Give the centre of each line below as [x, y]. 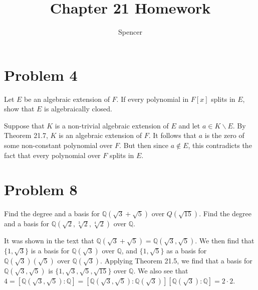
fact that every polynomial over [52, 155]
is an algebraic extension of [100, 135]
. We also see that [161, 271]
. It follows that [173, 135]
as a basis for [187, 251]
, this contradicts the [220, 145]
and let [189, 125]
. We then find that [225, 241]
